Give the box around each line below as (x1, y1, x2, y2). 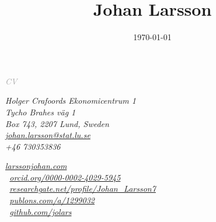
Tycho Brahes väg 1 (5, 105, 76, 118)
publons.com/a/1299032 (9, 194, 95, 206)
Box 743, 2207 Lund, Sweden (5, 117, 109, 129)
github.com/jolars (9, 205, 72, 217)
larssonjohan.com (5, 160, 67, 172)
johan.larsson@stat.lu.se (5, 129, 90, 141)
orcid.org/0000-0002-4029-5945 (9, 171, 121, 183)
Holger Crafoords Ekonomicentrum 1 (5, 94, 136, 107)
